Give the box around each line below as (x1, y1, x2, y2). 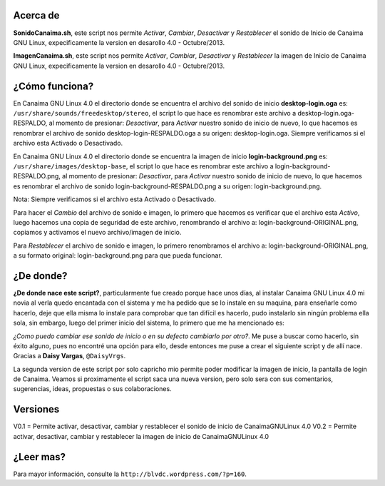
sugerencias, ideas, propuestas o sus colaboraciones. (13, 385, 172, 393)
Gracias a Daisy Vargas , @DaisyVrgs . (13, 352, 126, 360)
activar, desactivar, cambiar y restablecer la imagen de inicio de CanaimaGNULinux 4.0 (13, 432, 269, 440)
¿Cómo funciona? (13, 80, 94, 92)
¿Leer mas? (13, 450, 66, 463)
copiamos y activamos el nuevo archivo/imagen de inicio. (13, 228, 182, 237)
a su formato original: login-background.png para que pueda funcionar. (13, 251, 222, 260)
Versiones (13, 403, 60, 415)
